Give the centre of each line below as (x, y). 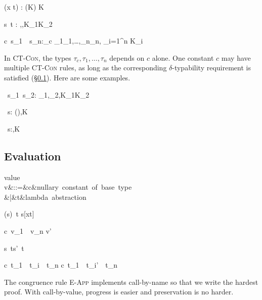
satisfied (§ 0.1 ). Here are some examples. (67, 77)
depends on (127, 57)
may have (236, 57)
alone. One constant (183, 57)
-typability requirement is (211, 68)
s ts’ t (14, 248)
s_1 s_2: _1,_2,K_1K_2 (48, 94)
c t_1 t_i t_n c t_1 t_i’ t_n (61, 265)
